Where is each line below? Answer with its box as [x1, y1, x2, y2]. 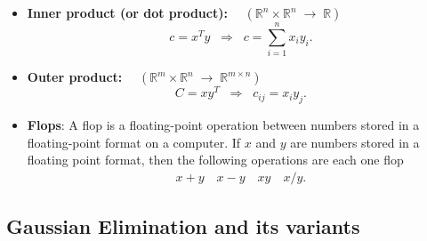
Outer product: [27, 68, 123, 86]
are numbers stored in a [290, 133, 420, 151]
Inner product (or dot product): [27, 4, 228, 21]
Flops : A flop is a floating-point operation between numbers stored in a [27, 116, 420, 133]
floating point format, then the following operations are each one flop [27, 150, 404, 169]
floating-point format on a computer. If [27, 133, 241, 151]
